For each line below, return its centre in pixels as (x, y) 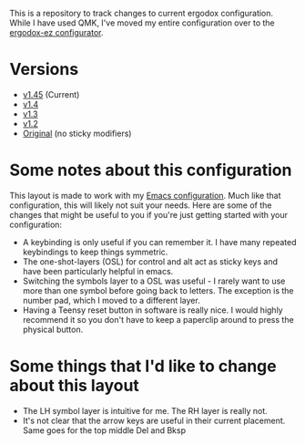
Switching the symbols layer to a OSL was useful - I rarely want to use (154, 281)
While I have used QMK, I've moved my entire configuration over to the (142, 23)
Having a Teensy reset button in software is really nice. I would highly (153, 310)
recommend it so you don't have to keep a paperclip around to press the (158, 319)
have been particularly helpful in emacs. (98, 271)
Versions (44, 70)
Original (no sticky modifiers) (77, 133)
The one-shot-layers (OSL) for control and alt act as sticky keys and (150, 261)
